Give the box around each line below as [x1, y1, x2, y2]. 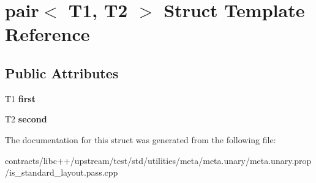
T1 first [5, 92, 36, 105]
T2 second [5, 113, 47, 125]
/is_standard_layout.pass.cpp [5, 166, 118, 179]
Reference [5, 21, 90, 47]
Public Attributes [5, 63, 119, 82]
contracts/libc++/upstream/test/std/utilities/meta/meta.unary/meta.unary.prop [5, 154, 312, 166]
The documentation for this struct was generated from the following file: [5, 133, 276, 146]
